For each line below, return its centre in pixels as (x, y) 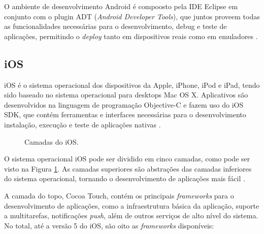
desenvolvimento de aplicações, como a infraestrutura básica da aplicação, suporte (132, 205)
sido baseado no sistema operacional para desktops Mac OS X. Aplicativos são (126, 95)
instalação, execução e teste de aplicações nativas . (82, 124)
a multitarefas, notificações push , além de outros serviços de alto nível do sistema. (131, 215)
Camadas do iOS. (52, 141)
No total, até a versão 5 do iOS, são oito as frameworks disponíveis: (109, 225)
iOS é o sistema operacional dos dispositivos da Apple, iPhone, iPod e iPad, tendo (132, 85)
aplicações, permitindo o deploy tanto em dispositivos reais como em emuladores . (131, 36)
